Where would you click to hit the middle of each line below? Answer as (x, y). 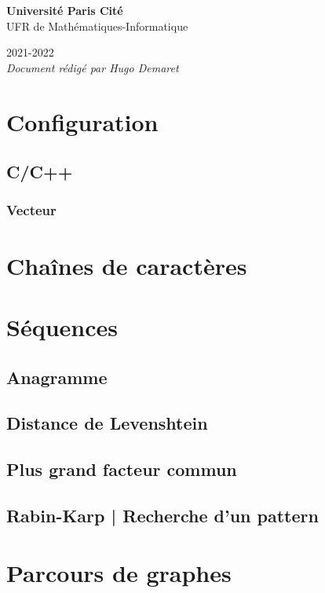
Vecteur (31, 210)
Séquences (62, 326)
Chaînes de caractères (127, 265)
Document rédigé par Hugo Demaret (93, 67)
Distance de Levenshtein (107, 423)
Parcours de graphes (119, 573)
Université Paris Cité (65, 10)
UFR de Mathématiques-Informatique (97, 26)
